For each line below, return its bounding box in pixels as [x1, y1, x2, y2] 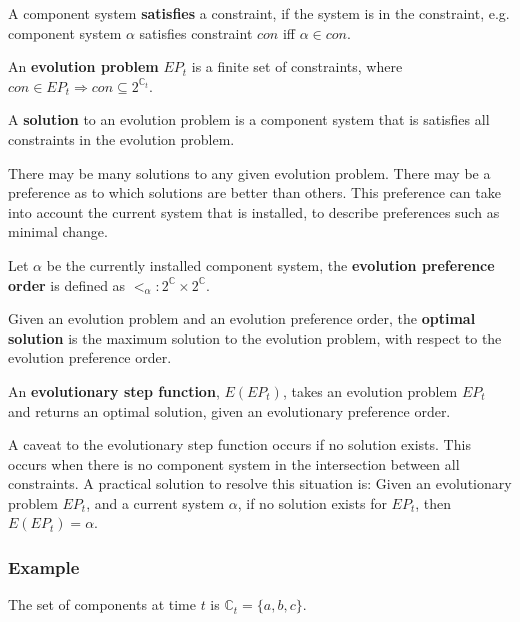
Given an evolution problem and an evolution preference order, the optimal [8, 308, 476, 329]
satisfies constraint [139, 22, 253, 43]
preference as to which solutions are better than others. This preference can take [8, 182, 501, 203]
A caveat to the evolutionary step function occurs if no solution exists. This [8, 434, 471, 455]
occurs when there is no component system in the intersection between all [8, 453, 460, 474]
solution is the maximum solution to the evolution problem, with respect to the [8, 327, 502, 348]
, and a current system [86, 492, 225, 513]
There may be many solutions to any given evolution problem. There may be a [8, 162, 491, 183]
